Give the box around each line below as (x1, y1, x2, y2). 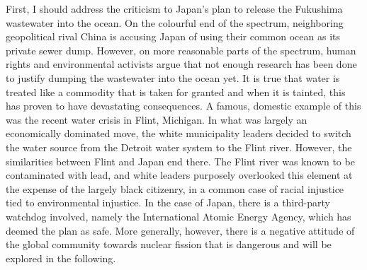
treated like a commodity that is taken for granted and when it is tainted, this (6, 84, 346, 99)
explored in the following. (6, 250, 116, 265)
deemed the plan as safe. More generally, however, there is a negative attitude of (6, 223, 355, 237)
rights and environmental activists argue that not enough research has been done (6, 57, 357, 71)
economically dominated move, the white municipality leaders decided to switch (6, 126, 351, 141)
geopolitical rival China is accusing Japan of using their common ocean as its (6, 29, 340, 44)
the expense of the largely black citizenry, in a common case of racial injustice (6, 181, 344, 196)
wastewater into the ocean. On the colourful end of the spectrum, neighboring (6, 15, 344, 30)
